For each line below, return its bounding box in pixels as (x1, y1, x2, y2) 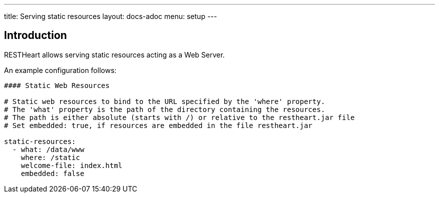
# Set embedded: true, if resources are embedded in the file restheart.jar (4, 121, 313, 129)
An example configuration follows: (4, 65, 117, 74)
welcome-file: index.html (21, 161, 123, 169)
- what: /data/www (12, 145, 85, 153)
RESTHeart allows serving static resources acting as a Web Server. (4, 50, 225, 59)
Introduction (4, 29, 67, 42)
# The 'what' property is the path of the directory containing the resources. (4, 105, 325, 113)
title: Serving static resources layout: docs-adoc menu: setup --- (4, 12, 217, 20)
